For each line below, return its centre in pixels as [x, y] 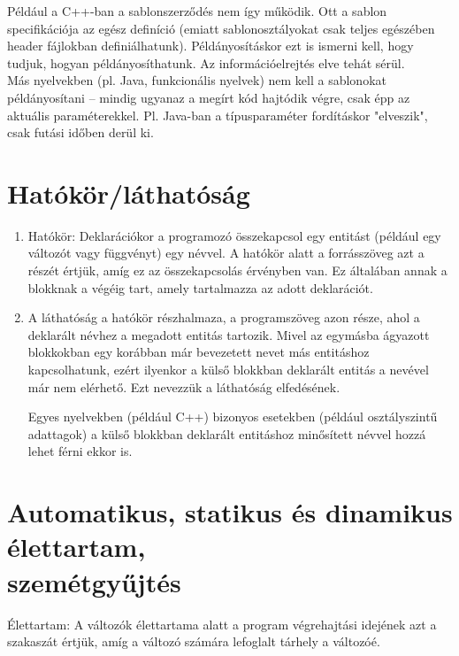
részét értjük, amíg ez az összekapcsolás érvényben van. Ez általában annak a [237, 270]
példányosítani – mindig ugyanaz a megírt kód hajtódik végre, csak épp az [209, 97]
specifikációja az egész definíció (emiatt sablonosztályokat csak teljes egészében [221, 28]
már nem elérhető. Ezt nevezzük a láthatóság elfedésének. [184, 386]
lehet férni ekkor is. [80, 451]
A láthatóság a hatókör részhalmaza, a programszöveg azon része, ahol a [224, 317]
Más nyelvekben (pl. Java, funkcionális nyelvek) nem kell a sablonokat [197, 80]
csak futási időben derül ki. [80, 132]
